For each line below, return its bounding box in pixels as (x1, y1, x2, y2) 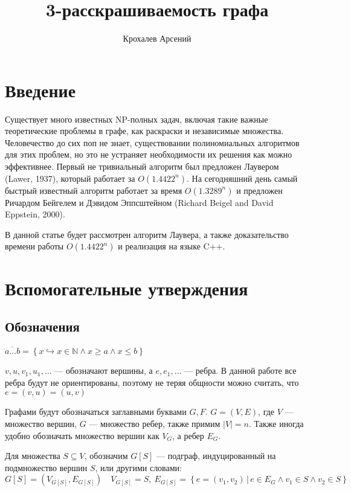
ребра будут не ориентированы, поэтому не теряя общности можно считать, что (5, 376, 299, 388)
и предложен (236, 184, 283, 196)
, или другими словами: (95, 461, 182, 473)
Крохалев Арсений (123, 32, 192, 45)
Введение (5, 77, 76, 102)
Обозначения (5, 317, 80, 336)
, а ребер (172, 429, 204, 441)
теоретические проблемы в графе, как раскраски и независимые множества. (5, 124, 284, 137)
